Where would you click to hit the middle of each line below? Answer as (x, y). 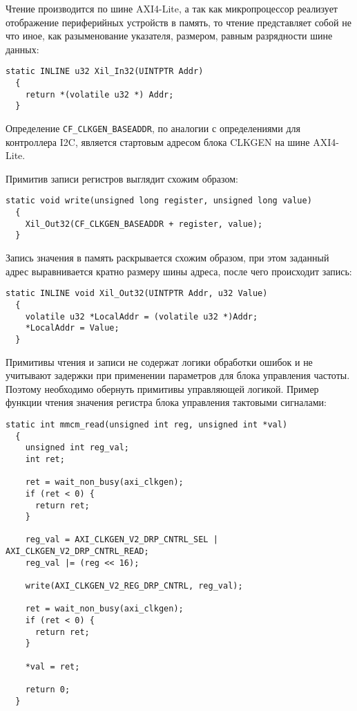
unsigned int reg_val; (77, 448)
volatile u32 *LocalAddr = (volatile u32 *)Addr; (142, 316)
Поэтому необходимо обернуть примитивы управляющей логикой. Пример (162, 388)
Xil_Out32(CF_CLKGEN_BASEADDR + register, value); (144, 224)
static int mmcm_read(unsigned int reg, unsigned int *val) (147, 424)
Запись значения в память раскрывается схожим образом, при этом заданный (167, 258)
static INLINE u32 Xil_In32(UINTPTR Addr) (105, 72)
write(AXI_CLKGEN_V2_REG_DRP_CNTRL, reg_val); (134, 586)
